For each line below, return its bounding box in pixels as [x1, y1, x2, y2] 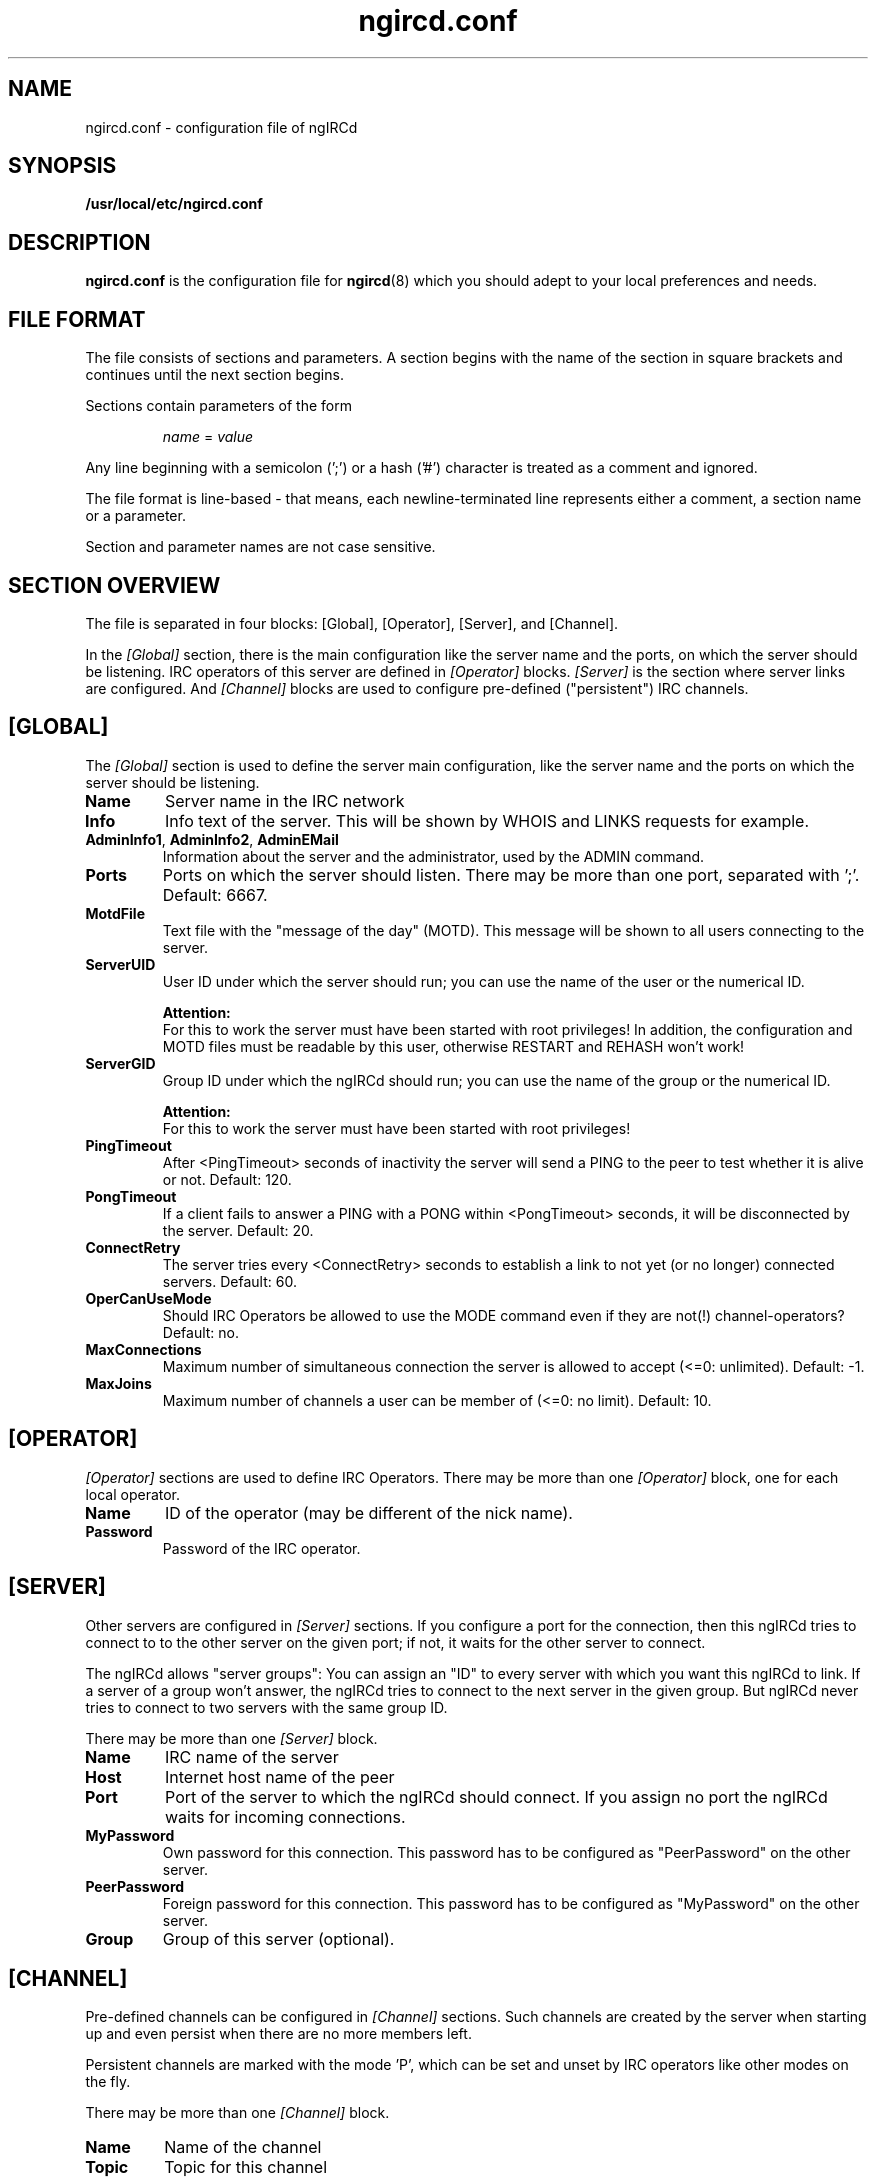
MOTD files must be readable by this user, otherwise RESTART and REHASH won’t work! [162, 1037, 745, 1055]
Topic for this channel [164, 2157, 327, 2178]
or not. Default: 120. [162, 1170, 292, 1188]
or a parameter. [85, 507, 186, 525]
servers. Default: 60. [162, 1272, 297, 1290]
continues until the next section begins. [85, 366, 344, 384]
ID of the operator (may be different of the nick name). [165, 1502, 573, 1523]
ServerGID [85, 1054, 156, 1072]
